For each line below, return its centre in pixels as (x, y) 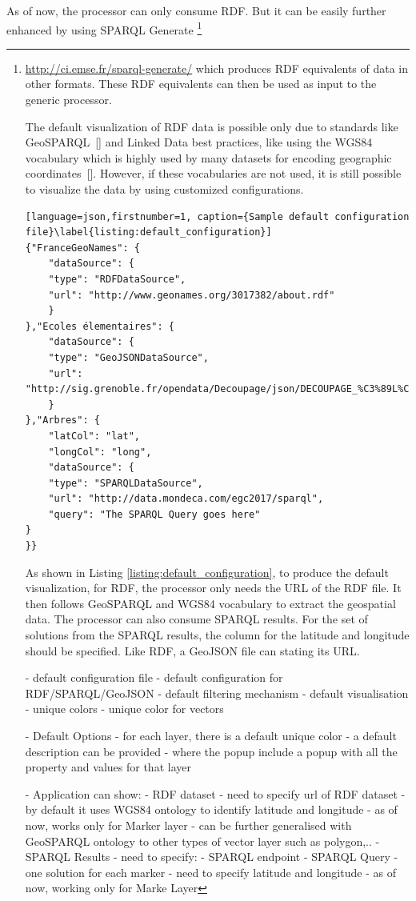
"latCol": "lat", (94, 436)
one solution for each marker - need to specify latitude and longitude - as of (210, 872)
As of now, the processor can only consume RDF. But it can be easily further (196, 10)
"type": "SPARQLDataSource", (126, 483)
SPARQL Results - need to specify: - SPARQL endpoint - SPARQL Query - (212, 857)
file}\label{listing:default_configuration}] (148, 232)
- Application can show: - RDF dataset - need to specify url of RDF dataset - (215, 793)
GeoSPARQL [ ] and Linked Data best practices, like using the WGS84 (199, 142)
